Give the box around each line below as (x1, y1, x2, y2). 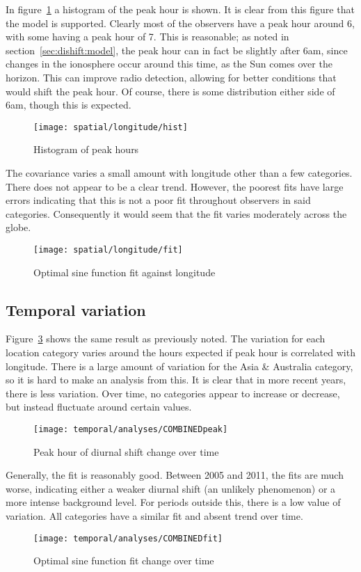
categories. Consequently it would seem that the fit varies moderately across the (6, 206, 347, 221)
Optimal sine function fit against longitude (33, 264, 216, 279)
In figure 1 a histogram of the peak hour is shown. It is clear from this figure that (6, 2, 355, 16)
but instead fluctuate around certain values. (6, 399, 192, 414)
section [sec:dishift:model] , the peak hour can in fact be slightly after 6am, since (6, 42, 348, 57)
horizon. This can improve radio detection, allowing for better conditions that (6, 70, 337, 84)
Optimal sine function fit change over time (33, 553, 214, 568)
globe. (6, 220, 31, 235)
